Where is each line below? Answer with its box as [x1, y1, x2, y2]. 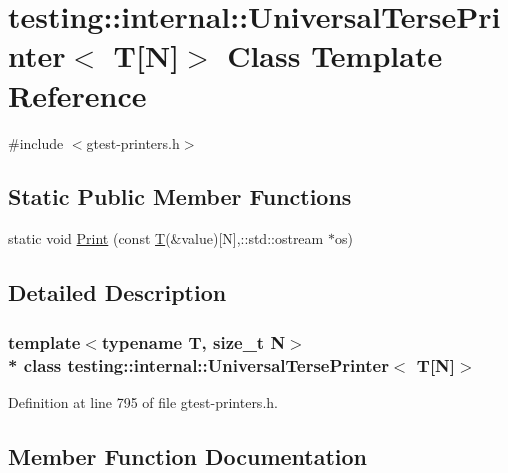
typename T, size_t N [101, 329, 286, 354]
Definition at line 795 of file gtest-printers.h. [8, 391, 278, 412]
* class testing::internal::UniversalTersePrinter [8, 352, 389, 377]
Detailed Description [8, 277, 227, 308]
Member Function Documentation [8, 440, 368, 471]
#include [8, 132, 64, 153]
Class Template [227, 35, 443, 76]
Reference [8, 74, 147, 115]
